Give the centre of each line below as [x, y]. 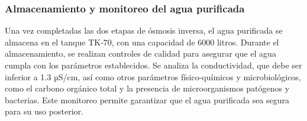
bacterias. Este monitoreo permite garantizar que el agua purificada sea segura [147, 99]
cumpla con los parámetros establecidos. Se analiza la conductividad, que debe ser [153, 65]
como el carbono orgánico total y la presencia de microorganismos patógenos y [147, 88]
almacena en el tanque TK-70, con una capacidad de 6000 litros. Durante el [142, 42]
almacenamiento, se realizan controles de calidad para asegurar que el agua [140, 53]
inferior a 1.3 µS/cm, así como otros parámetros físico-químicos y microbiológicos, [153, 76]
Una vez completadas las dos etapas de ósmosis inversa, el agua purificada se [144, 30]
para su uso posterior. [44, 111]
